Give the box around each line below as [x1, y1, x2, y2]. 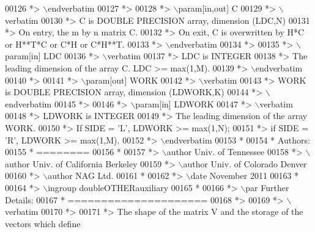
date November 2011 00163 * [190, 169, 299, 182]
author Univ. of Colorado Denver [183, 157, 307, 170]
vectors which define [5, 217, 81, 230]
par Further [245, 181, 289, 194]
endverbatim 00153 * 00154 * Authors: [165, 133, 310, 146]
